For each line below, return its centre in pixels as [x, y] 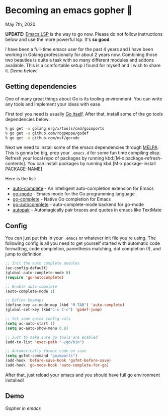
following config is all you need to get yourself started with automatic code [83, 243]
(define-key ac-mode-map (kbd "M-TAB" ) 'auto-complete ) [65, 305]
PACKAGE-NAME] [24, 169]
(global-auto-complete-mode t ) [38, 273]
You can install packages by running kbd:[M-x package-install [92, 164]
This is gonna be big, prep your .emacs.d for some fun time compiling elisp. [83, 153]
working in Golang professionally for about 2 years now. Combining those [81, 55]
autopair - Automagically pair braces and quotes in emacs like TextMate [87, 210]
